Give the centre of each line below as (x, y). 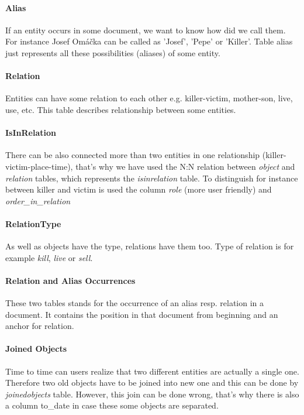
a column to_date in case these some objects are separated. (112, 405)
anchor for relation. (40, 326)
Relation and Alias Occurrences (70, 280)
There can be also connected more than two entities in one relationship (133, 155)
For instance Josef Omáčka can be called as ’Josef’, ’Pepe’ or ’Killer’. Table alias (149, 41)
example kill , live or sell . (49, 257)
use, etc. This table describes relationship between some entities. (121, 109)
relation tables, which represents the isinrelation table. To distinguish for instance (152, 178)
